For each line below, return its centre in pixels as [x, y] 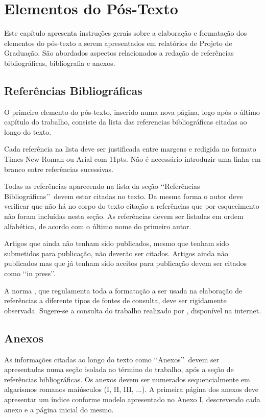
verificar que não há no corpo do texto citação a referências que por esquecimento [132, 206]
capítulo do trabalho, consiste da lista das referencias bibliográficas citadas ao [126, 122]
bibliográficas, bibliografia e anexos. [60, 63]
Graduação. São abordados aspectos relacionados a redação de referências [119, 53]
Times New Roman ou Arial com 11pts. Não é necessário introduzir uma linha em [132, 159]
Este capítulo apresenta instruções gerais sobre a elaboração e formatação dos [126, 33]
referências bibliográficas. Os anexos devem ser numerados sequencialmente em [127, 379]
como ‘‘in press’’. [30, 273]
